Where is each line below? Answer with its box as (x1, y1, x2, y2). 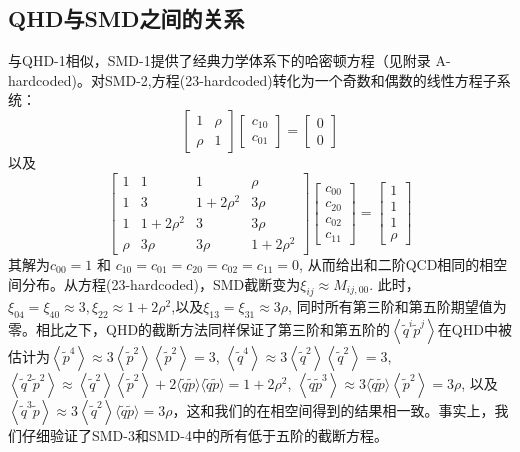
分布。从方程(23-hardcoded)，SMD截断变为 (21, 273, 301, 294)
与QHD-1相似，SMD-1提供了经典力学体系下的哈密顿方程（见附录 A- (8, 50, 451, 71)
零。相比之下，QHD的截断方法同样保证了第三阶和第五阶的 (8, 319, 391, 340)
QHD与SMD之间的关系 (8, 3, 245, 34)
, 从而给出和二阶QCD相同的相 (299, 253, 494, 274)
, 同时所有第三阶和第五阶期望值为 (288, 296, 507, 317)
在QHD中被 (437, 319, 512, 340)
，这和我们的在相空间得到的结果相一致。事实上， (172, 400, 495, 421)
